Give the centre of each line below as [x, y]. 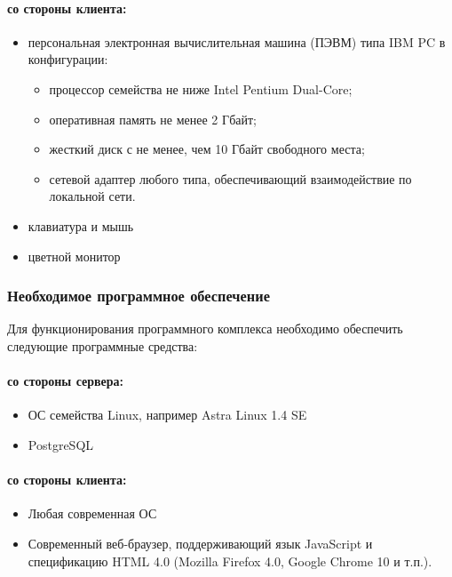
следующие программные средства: [103, 345]
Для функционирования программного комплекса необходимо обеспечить [205, 329]
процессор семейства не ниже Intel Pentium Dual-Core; [201, 88]
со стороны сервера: [66, 381]
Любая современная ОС [92, 513]
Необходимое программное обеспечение [139, 296]
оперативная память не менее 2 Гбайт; [153, 119]
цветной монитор [74, 256]
